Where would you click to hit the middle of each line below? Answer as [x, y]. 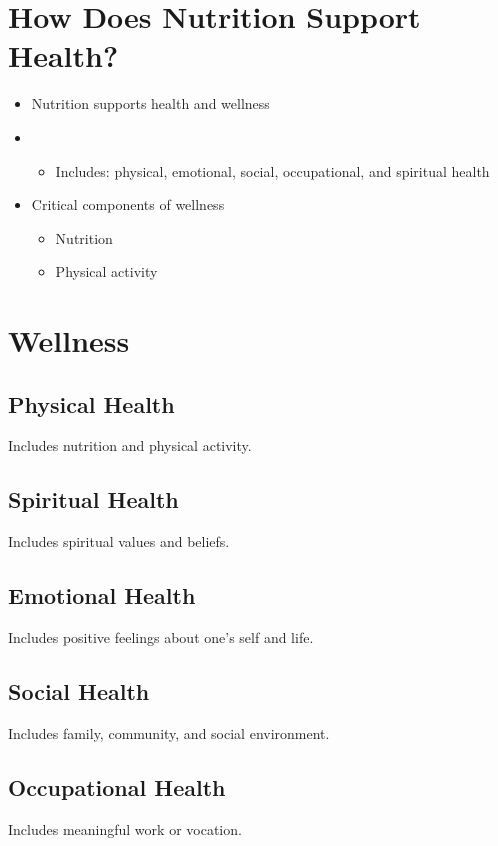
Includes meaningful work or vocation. [125, 828]
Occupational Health [117, 786]
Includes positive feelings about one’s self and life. [161, 637]
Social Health [79, 691]
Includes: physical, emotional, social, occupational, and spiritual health [272, 170]
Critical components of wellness [128, 204]
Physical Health [91, 403]
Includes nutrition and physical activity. [130, 445]
